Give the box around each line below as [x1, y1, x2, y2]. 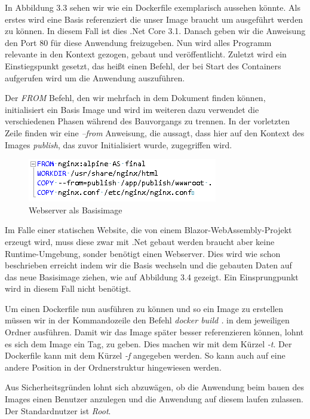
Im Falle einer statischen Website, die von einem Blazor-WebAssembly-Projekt [5, 224, 292, 236]
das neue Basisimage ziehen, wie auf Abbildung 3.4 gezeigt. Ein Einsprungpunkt [5, 270, 299, 283]
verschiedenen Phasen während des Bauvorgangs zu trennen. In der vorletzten [5, 115, 290, 127]
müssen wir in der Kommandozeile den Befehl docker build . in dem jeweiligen [5, 314, 290, 326]
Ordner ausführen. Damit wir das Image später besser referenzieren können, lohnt [5, 326, 304, 338]
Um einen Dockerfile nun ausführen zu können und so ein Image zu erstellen [5, 302, 284, 314]
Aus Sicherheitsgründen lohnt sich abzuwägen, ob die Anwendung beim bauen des [5, 381, 304, 393]
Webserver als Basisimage [29, 203, 122, 216]
